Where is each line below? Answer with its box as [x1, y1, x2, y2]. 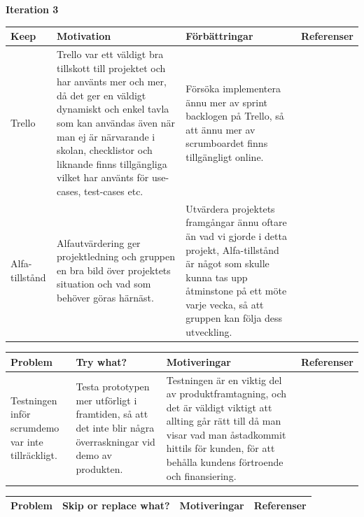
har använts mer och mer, [57, 74, 167, 89]
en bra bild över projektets [57, 262, 171, 277]
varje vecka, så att [185, 297, 264, 311]
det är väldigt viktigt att [166, 399, 272, 414]
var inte [10, 434, 43, 448]
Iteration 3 [6, 2, 59, 16]
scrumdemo [10, 420, 59, 435]
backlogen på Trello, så [185, 108, 284, 123]
